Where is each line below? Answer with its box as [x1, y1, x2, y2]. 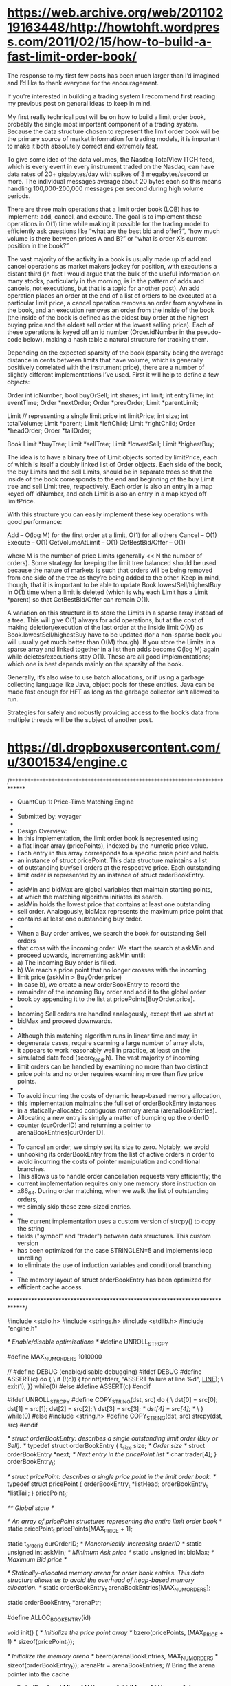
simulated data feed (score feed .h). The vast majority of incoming [16, 1053, 199, 1063]
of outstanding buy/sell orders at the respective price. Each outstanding [16, 863, 221, 871]
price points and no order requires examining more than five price [16, 1069, 204, 1077]
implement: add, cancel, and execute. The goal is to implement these [7, 212, 203, 221]
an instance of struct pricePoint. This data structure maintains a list [16, 856, 208, 864]
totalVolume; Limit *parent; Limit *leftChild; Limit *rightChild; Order [7, 419, 196, 427]
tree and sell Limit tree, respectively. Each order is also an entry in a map [7, 482, 213, 490]
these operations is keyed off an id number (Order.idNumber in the [7, 328, 196, 336]
